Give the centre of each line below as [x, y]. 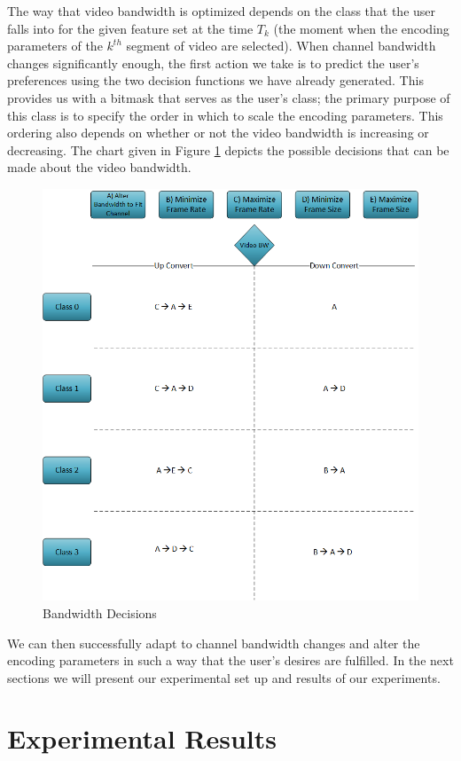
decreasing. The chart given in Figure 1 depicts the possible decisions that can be [228, 149]
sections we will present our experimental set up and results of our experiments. [224, 677]
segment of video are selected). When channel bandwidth [281, 46]
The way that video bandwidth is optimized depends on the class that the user [222, 11]
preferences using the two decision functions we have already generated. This [215, 80]
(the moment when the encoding [361, 28]
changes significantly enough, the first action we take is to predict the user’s [213, 63]
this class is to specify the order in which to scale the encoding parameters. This [225, 115]
